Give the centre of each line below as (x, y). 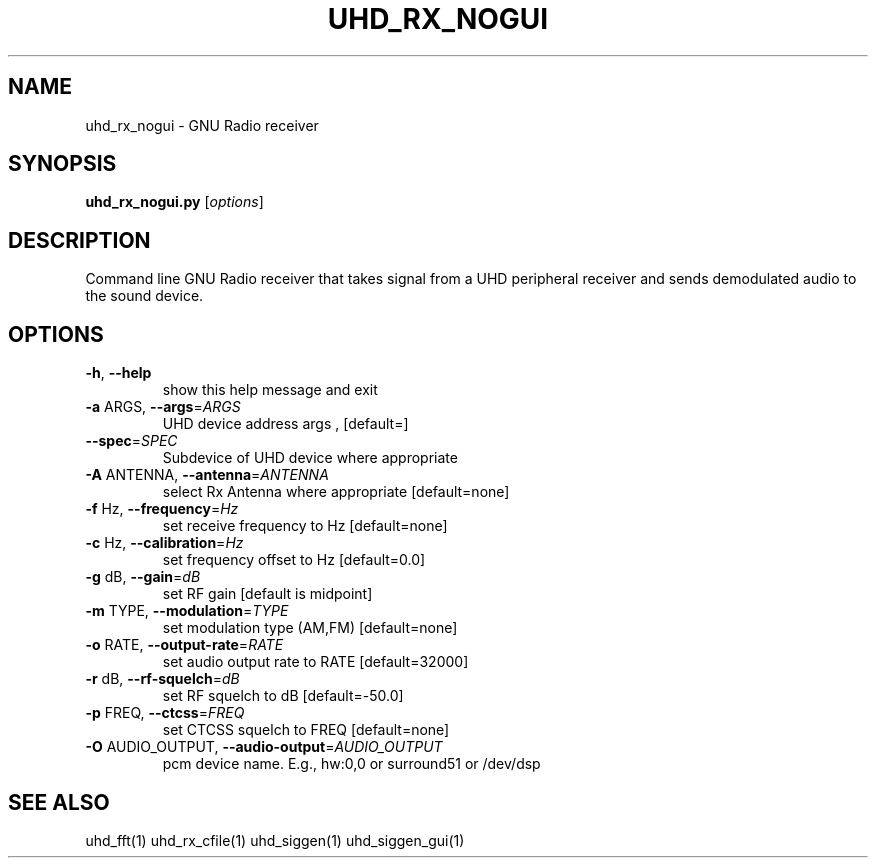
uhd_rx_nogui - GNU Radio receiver (202, 125)
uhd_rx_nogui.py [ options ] (174, 202)
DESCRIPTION (79, 240)
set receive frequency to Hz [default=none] (305, 526)
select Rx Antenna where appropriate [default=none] (336, 492)
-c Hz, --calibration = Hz (164, 543)
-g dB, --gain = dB (143, 577)
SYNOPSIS (62, 164)
